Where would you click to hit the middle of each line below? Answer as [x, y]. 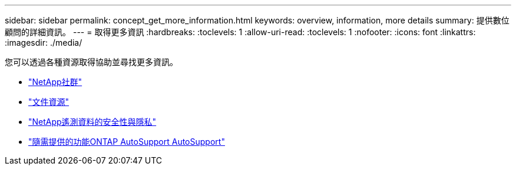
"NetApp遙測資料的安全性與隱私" [92, 122]
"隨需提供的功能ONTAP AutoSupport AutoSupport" [127, 142]
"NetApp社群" [55, 82]
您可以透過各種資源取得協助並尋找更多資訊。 [91, 62]
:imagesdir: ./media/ [44, 42]
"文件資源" [49, 102]
